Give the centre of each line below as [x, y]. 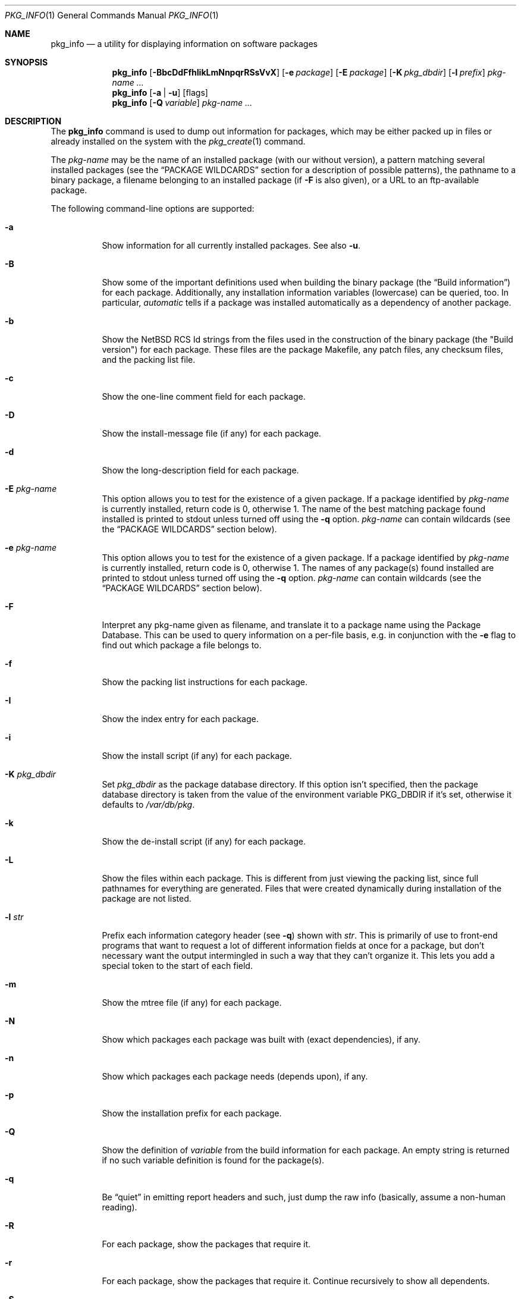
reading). [120, 1207]
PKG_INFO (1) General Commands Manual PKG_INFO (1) [112, 15]
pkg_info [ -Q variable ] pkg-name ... [182, 103]
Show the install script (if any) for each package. [197, 756]
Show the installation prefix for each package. [192, 1113]
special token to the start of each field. [177, 966]
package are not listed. [147, 898]
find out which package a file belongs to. [182, 645]
